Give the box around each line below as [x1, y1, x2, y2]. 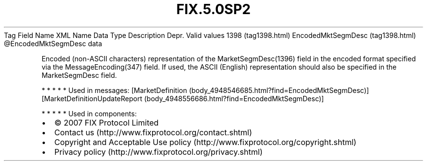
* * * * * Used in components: [41, 109, 137, 118]
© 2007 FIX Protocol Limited [54, 117, 159, 128]
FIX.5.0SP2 [176, 1, 251, 18]
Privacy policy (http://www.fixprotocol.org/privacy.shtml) [54, 147, 263, 157]
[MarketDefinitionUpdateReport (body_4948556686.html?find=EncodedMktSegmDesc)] [41, 94, 324, 103]
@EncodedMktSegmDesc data [4, 39, 102, 48]
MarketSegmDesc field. [41, 71, 117, 79]
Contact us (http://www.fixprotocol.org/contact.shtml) [54, 127, 252, 137]
